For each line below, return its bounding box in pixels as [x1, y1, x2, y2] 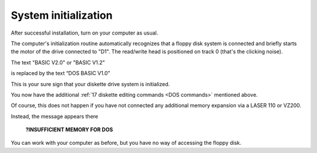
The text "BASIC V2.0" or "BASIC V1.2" [11, 59, 105, 66]
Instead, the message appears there [11, 113, 99, 120]
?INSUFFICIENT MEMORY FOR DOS [25, 126, 113, 133]
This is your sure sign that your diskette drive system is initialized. [11, 80, 170, 87]
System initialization [11, 9, 113, 22]
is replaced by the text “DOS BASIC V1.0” [11, 70, 110, 77]
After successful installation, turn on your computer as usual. [11, 29, 158, 36]
